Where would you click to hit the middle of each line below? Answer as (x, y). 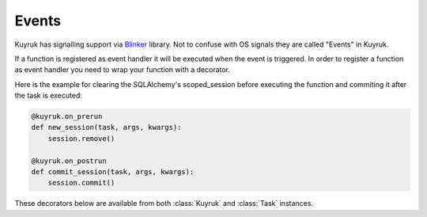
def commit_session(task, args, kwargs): (113, 172)
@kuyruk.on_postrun (69, 161)
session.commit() (81, 183)
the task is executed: (49, 96)
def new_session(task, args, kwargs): (106, 128)
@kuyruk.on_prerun (67, 116)
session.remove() (81, 138)
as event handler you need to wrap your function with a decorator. (123, 70)
